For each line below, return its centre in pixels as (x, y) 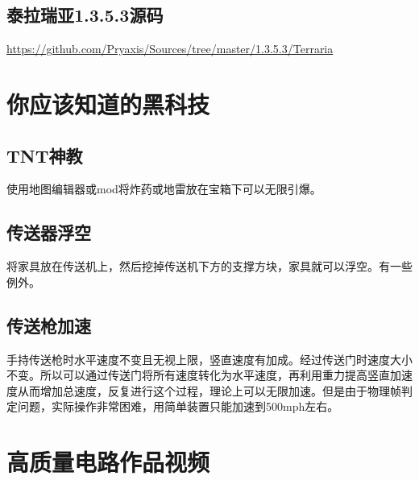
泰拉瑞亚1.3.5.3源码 (85, 15)
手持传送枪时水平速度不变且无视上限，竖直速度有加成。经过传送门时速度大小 (209, 359)
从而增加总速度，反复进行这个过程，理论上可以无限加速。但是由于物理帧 (209, 390)
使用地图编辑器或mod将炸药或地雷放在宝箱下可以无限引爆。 (164, 189)
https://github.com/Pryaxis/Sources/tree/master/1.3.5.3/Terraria (170, 49)
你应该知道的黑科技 (108, 103)
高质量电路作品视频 (108, 462)
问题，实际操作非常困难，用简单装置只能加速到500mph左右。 (178, 406)
